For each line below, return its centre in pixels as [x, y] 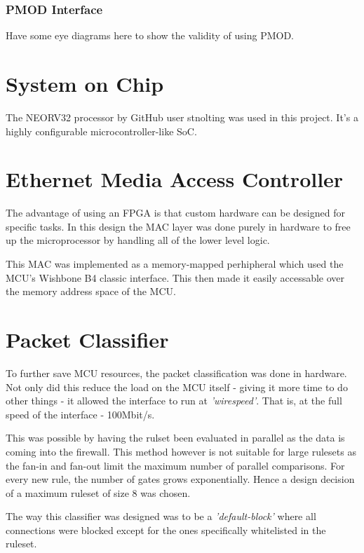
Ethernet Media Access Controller [175, 179]
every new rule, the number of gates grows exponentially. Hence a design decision [180, 479]
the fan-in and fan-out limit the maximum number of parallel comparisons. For [175, 465]
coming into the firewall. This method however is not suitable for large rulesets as [181, 451]
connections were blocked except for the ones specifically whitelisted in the [166, 530]
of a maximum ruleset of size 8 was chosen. [98, 492]
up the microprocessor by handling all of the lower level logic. [138, 240]
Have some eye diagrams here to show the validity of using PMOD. [150, 35]
